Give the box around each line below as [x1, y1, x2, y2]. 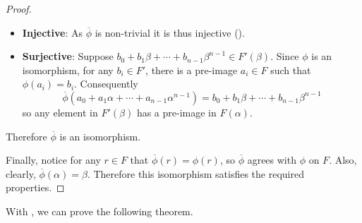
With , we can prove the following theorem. [6, 203, 193, 218]
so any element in [22, 104, 98, 119]
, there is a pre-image [145, 62, 238, 77]
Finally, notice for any [6, 152, 101, 167]
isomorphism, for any [22, 62, 114, 77]
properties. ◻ [6, 180, 65, 195]
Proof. [6, 1, 32, 16]
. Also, [329, 152, 357, 167]
